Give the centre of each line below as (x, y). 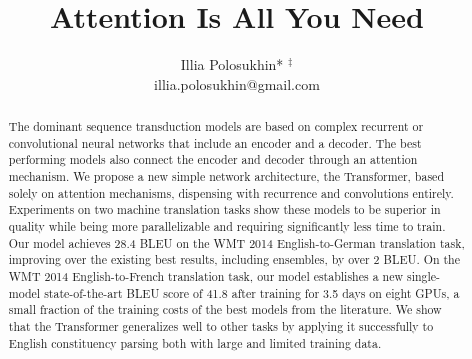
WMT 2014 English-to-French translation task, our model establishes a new (206, 276)
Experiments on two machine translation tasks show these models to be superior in (224, 209)
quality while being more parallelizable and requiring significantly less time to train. (227, 226)
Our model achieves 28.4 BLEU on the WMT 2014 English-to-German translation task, (236, 242)
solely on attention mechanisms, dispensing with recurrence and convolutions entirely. (231, 192)
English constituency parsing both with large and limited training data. (195, 342)
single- (423, 276)
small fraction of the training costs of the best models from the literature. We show (225, 309)
